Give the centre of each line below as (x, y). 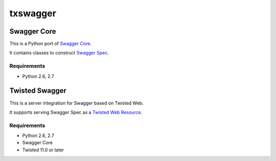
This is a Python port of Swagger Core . (51, 44)
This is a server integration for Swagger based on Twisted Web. (76, 103)
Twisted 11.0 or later (43, 150)
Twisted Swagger (38, 91)
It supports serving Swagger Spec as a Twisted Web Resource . (76, 112)
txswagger (33, 13)
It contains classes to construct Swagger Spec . (59, 53)
